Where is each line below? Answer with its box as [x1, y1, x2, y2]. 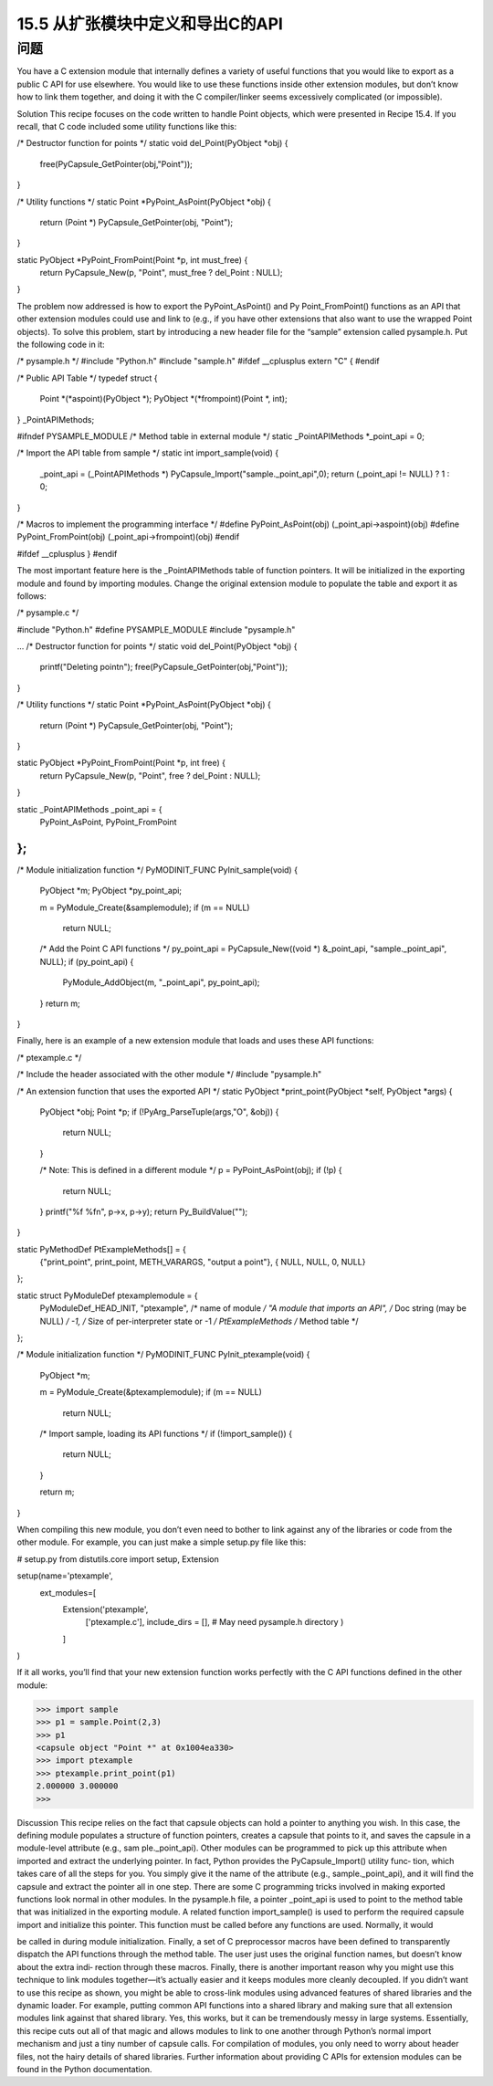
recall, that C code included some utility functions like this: [16, 121, 237, 131]
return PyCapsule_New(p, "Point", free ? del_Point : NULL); [39, 770, 261, 781]
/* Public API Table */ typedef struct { [16, 372, 159, 383]
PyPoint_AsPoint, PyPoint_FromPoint [39, 816, 177, 827]
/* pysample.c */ [16, 607, 79, 618]
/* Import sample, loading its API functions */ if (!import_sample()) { [39, 1428, 292, 1439]
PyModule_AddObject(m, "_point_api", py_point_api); [62, 977, 260, 988]
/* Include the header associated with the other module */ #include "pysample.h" [16, 1069, 322, 1080]
